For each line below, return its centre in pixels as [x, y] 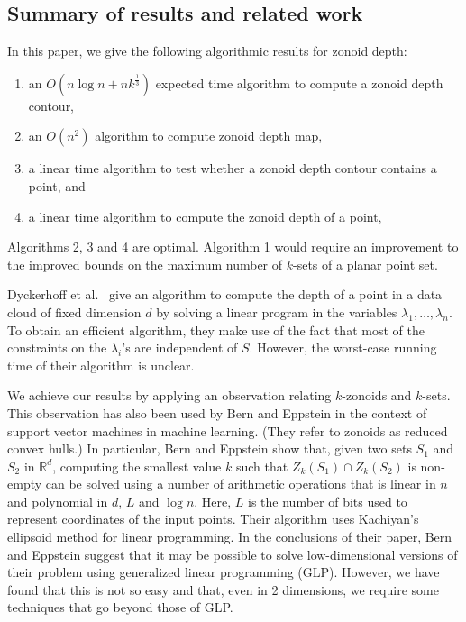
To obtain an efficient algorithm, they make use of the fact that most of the [216, 329]
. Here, [213, 501]
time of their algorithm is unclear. [101, 365]
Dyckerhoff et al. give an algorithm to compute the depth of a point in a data [225, 294]
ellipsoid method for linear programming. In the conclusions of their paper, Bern [230, 537]
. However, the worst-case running [343, 348]
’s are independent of [180, 348]
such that [262, 466]
